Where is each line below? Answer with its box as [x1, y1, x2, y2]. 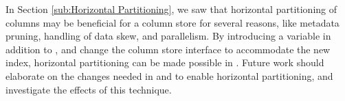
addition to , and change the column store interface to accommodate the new [5, 42, 331, 56]
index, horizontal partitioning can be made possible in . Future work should [5, 55, 324, 70]
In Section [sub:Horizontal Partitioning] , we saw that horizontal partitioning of [5, 2, 337, 16]
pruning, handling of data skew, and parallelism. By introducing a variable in [5, 29, 331, 43]
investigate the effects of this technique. [5, 82, 172, 96]
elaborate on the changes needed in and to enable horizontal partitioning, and [5, 68, 333, 83]
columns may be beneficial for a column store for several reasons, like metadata [5, 15, 340, 29]
